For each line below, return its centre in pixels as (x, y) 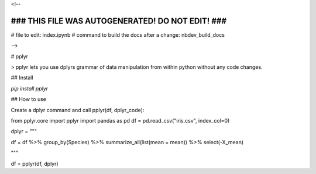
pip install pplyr (30, 88)
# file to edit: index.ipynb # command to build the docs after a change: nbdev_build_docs (118, 34)
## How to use (29, 99)
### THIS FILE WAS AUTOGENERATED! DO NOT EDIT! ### (119, 21)
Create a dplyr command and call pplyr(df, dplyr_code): (78, 110)
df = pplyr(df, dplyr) (35, 163)
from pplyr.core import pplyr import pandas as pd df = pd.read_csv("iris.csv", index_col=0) (120, 121)
